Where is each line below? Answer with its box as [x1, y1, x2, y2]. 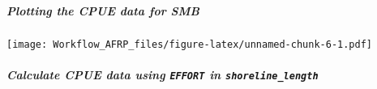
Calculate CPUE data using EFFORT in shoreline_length [6, 66, 319, 83]
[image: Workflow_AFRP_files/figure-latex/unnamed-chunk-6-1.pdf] [6, 38, 373, 50]
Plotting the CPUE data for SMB [6, 2, 200, 19]
